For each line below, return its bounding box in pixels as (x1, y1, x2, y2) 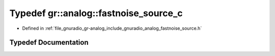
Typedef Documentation (9, 38, 89, 47)
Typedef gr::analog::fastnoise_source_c (9, 8, 183, 19)
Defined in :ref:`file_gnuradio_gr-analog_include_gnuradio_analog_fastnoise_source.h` (22, 25, 202, 31)
